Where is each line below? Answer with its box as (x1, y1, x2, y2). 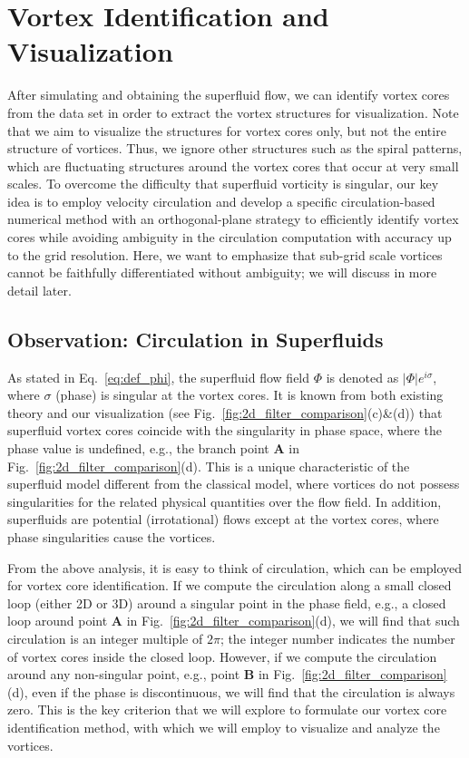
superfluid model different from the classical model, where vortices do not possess (7, 474, 460, 493)
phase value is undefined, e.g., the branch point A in (7, 439, 299, 458)
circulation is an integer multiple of (7, 628, 203, 647)
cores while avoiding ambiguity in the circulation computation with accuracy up (7, 228, 452, 247)
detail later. (7, 280, 72, 299)
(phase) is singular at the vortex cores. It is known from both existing (55, 385, 444, 404)
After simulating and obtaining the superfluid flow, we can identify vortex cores (7, 85, 450, 104)
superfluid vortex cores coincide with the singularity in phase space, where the (7, 421, 442, 440)
